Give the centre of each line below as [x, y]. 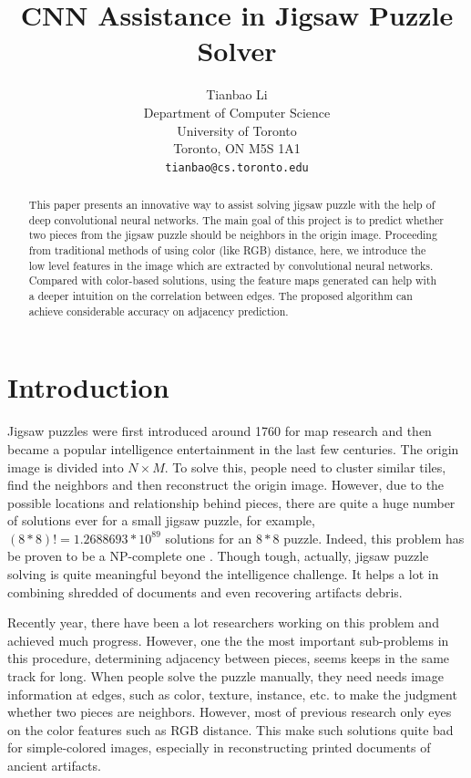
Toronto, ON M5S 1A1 [237, 148]
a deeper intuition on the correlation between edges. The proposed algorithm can [220, 296]
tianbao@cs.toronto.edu [237, 167]
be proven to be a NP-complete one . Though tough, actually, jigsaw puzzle [218, 556]
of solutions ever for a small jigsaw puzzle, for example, [161, 520]
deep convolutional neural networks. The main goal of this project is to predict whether [236, 219]
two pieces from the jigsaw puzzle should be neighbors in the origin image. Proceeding [233, 235]
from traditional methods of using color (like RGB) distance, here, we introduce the [227, 250]
